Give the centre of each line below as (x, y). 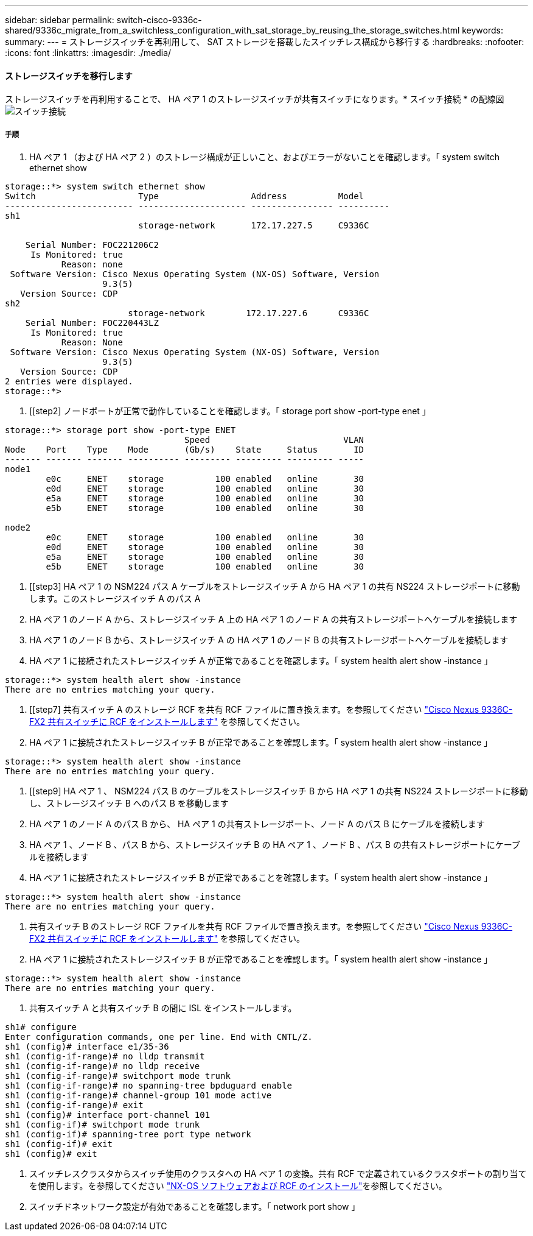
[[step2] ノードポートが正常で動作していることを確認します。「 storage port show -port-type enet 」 (230, 411)
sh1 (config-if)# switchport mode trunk (103, 1125)
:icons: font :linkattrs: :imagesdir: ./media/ (88, 53)
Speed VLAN (274, 440)
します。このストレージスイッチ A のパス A (115, 599)
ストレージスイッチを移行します (69, 76)
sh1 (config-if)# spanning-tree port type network (128, 1134)
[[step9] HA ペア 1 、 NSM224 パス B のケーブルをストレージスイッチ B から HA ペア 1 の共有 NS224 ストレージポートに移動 (279, 791)
